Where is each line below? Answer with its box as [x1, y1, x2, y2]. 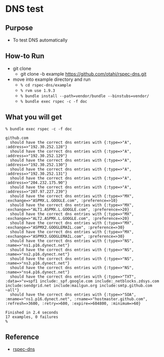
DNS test [5, 3, 44, 15]
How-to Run [5, 52, 45, 60]
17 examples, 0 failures [5, 314, 58, 320]
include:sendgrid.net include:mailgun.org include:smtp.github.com [5, 283, 153, 288]
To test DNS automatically [12, 37, 68, 43]
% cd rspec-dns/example [20, 82, 72, 87]
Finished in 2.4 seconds [5, 310, 58, 315]
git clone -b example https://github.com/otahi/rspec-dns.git [20, 71, 147, 77]
